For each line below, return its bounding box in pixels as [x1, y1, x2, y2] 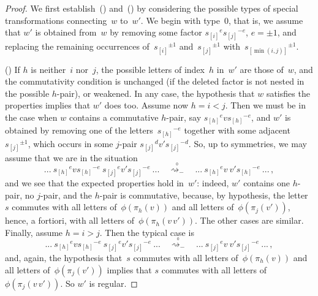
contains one [243, 176, 290, 189]
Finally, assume [5, 226, 63, 238]
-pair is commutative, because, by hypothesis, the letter [99, 188, 308, 201]
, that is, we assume [228, 13, 303, 26]
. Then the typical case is [99, 226, 194, 238]
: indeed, [197, 176, 229, 189]
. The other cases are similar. [194, 214, 304, 227]
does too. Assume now [104, 99, 189, 112]
